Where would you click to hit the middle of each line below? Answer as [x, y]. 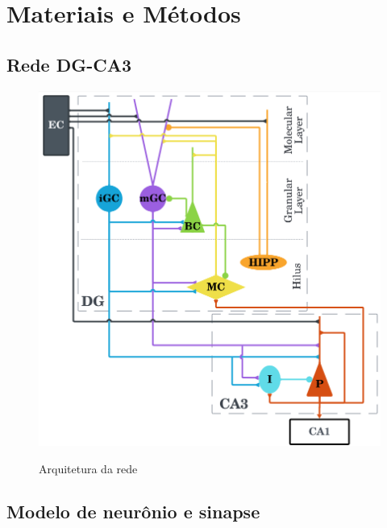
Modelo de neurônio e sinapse [133, 512]
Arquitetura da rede [88, 468]
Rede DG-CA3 [69, 64]
